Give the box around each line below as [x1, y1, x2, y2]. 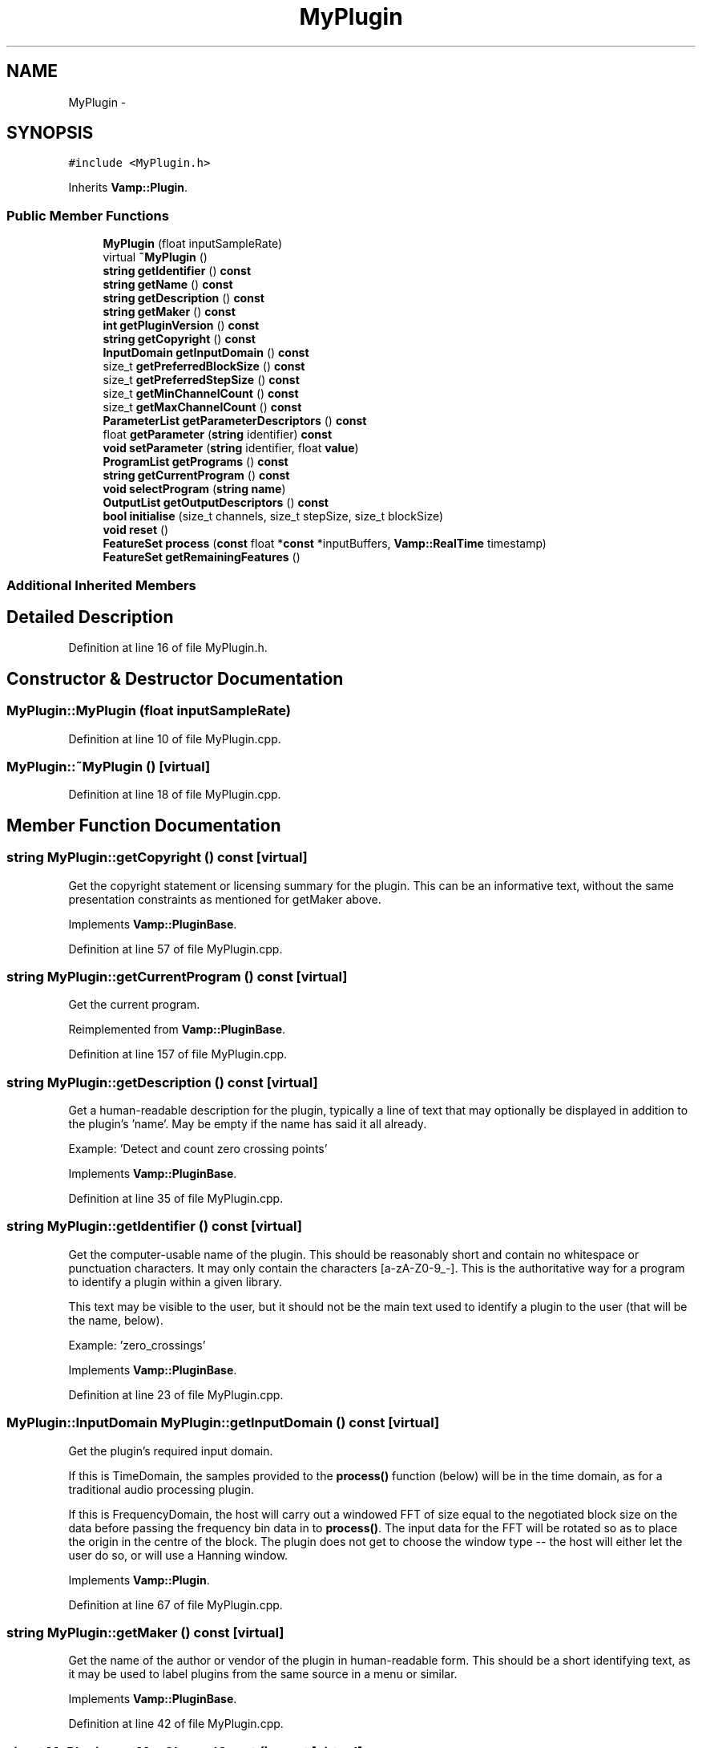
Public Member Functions [6, 207, 169, 224]
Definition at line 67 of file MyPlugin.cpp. [68, 1597, 283, 1612]
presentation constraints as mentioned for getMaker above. [68, 892, 381, 906]
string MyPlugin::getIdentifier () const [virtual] [6, 1218, 302, 1235]
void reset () [103, 523, 169, 537]
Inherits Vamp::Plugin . [68, 180, 188, 195]
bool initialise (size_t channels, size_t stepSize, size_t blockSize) [103, 509, 444, 524]
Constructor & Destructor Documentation [6, 668, 344, 689]
